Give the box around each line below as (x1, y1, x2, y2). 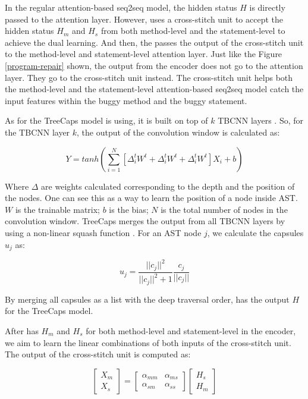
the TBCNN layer (5, 125, 70, 138)
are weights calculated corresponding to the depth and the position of (41, 180, 295, 192)
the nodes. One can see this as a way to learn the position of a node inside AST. (5, 191, 298, 204)
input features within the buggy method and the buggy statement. (5, 94, 247, 106)
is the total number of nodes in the (161, 203, 288, 215)
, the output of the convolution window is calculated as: (77, 125, 280, 138)
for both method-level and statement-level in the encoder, (86, 324, 296, 337)
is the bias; (109, 203, 149, 215)
